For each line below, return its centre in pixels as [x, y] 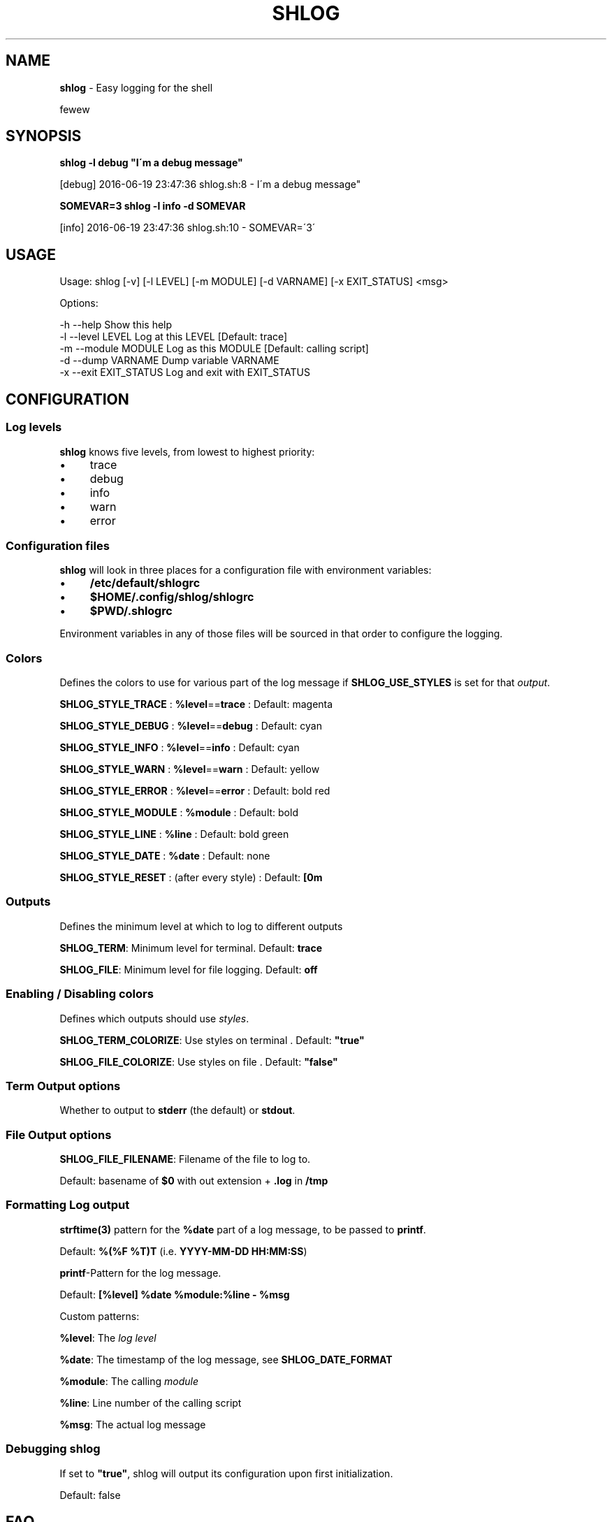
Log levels [34, 427]
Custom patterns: [100, 1316]
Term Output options [63, 1086]
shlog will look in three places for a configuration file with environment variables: [246, 570]
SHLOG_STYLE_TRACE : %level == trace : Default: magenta [196, 704]
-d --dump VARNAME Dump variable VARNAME [169, 361]
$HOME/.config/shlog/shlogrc [172, 597]
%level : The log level [108, 1338]
